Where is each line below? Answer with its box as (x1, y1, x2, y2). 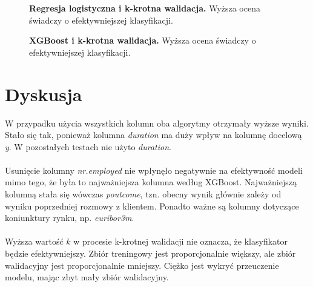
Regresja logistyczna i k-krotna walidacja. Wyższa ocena (29, 2, 260, 14)
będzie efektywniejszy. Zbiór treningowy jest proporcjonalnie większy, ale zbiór (5, 247, 296, 260)
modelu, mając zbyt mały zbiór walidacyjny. (5, 271, 169, 283)
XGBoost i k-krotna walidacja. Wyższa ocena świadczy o (29, 34, 256, 47)
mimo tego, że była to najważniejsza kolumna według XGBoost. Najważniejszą (5, 176, 297, 188)
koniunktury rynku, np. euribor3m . (5, 211, 134, 224)
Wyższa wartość (5, 235, 64, 248)
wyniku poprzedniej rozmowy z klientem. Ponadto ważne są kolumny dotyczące (5, 199, 299, 212)
